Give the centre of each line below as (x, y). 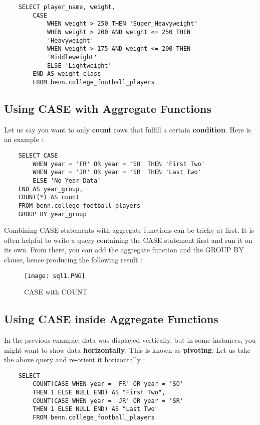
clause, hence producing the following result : (73, 259)
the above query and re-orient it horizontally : (75, 360)
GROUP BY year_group (52, 214)
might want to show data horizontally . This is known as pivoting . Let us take (127, 349)
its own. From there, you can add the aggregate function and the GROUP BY (124, 250)
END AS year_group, (51, 189)
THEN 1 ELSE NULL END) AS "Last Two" (95, 409)
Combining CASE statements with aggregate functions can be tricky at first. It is (129, 230)
